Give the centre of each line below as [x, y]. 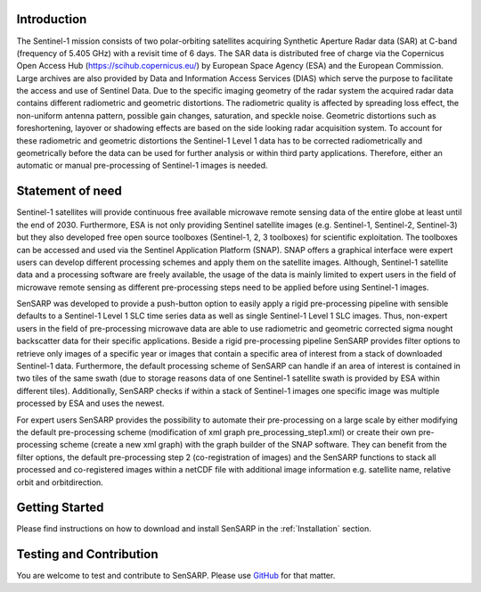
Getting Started [60, 508]
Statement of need [69, 191]
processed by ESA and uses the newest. [90, 403]
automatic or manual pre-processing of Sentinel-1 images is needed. [142, 166]
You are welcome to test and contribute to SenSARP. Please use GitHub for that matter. [176, 576]
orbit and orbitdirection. [60, 482]
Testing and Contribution [87, 554]
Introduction [52, 19]
